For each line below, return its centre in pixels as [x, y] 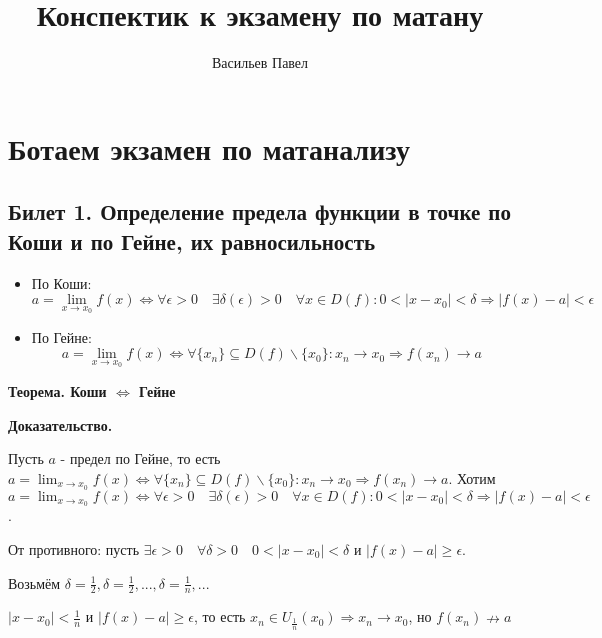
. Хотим [472, 477]
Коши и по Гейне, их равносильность [192, 240]
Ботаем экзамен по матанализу [209, 147]
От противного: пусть [74, 549]
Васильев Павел [260, 62]
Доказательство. [60, 424]
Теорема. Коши [57, 390]
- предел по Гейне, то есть [140, 458]
